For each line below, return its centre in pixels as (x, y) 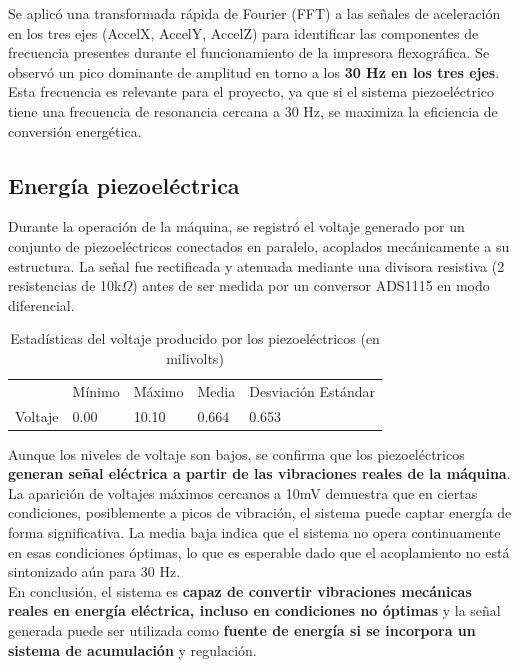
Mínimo (96, 390)
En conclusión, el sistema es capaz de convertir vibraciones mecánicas (240, 590)
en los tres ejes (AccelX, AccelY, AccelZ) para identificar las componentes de (243, 32)
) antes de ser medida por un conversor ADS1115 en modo (311, 285)
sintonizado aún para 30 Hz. (94, 571)
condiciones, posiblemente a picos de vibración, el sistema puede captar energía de (260, 512)
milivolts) (195, 357)
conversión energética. (75, 130)
